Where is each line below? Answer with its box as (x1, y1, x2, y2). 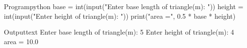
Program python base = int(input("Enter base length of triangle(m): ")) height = (4, 1, 244, 12)
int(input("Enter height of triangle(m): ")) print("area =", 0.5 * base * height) (4, 11, 236, 21)
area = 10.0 (4, 36, 38, 46)
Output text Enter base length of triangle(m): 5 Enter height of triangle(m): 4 (4, 27, 234, 37)
